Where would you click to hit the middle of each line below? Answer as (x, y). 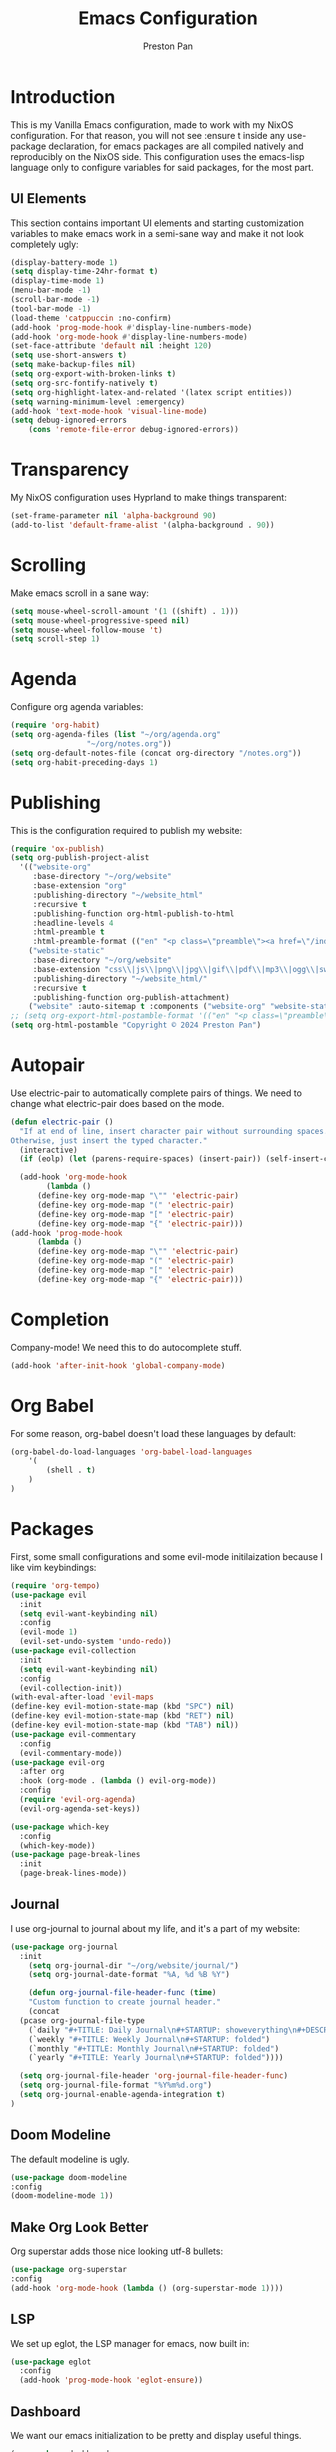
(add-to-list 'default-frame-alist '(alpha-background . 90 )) (142, 525)
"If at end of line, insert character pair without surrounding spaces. (174, 1131)
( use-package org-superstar (69, 2270)
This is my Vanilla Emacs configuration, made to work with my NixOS (152, 124)
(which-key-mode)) (58, 1845)
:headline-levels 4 (73, 923)
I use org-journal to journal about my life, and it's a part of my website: (155, 1928)
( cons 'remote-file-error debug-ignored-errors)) (134, 430)
